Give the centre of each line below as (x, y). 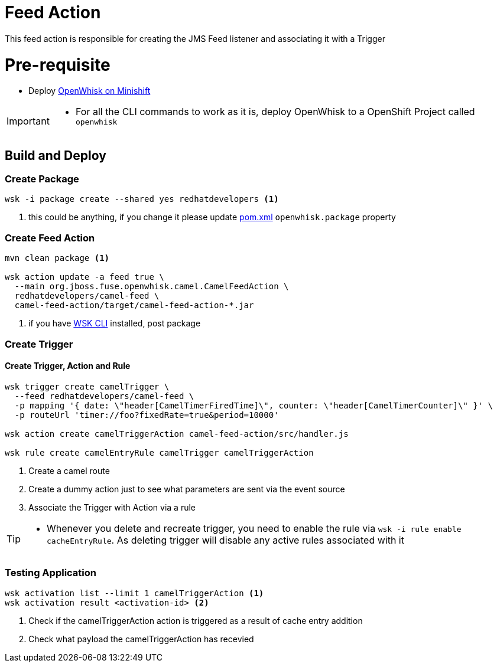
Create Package (42, 179)
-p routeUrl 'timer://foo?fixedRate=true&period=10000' (147, 415)
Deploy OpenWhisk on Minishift (90, 91)
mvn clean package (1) (57, 258)
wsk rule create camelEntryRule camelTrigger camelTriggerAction (159, 452)
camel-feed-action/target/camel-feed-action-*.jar (134, 305)
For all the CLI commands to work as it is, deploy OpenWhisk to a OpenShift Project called (275, 112)
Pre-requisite (58, 65)
